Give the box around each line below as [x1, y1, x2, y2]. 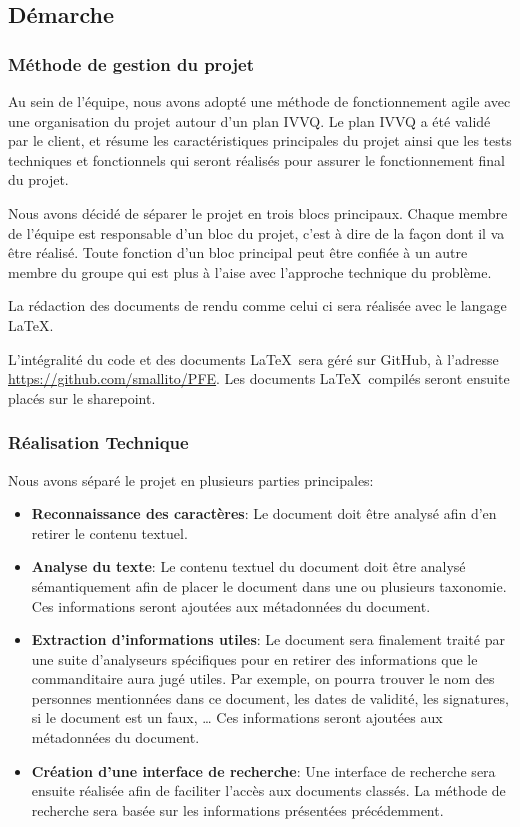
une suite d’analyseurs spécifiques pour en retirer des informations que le [31, 648, 478, 669]
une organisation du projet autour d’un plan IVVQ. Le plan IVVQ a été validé [8, 110, 491, 131]
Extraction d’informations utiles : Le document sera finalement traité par [31, 629, 505, 650]
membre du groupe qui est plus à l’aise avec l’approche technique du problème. [8, 261, 492, 282]
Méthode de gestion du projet [8, 51, 254, 76]
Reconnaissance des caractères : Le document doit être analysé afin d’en [31, 503, 497, 524]
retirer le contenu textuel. [31, 522, 188, 543]
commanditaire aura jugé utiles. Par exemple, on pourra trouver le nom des [31, 668, 495, 689]
